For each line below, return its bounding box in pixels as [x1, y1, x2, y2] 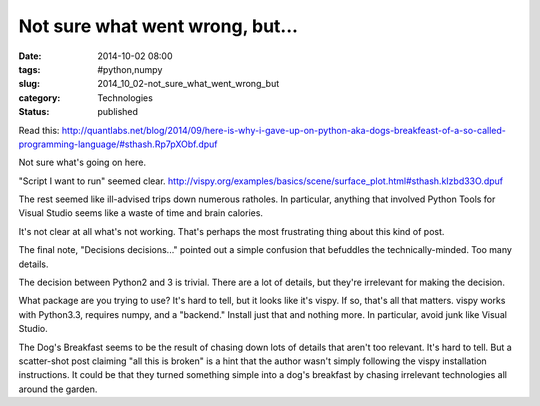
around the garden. [18, 383, 98, 395]
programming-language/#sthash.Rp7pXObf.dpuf [18, 138, 219, 150]
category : [18, 91, 61, 104]
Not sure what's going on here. [18, 156, 147, 169]
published [97, 106, 139, 118]
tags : [18, 63, 41, 75]
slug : [18, 78, 40, 90]
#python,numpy [97, 63, 163, 75]
